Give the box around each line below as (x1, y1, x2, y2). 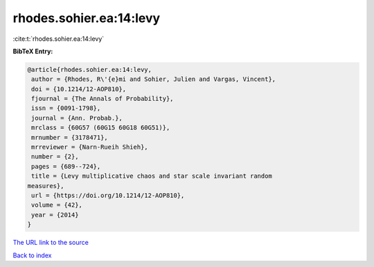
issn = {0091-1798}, (31, 104, 101, 112)
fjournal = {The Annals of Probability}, (31, 95, 174, 103)
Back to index (12, 251, 52, 259)
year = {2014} (31, 211, 79, 219)
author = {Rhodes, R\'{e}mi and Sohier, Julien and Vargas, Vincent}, (31, 75, 276, 83)
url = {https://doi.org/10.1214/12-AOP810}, (31, 192, 185, 199)
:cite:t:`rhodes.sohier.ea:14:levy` (12, 35, 105, 43)
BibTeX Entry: (12, 47, 53, 55)
